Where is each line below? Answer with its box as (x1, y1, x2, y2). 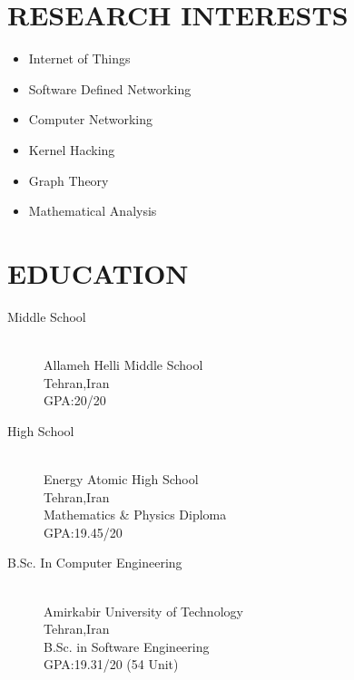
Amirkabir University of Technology (44, 601, 243, 620)
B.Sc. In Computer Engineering (7, 553, 182, 572)
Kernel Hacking (28, 140, 115, 159)
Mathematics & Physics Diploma (44, 505, 227, 524)
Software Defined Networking (28, 79, 192, 98)
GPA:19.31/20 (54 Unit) (44, 655, 179, 674)
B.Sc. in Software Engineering (44, 636, 210, 656)
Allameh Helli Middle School (44, 355, 203, 374)
